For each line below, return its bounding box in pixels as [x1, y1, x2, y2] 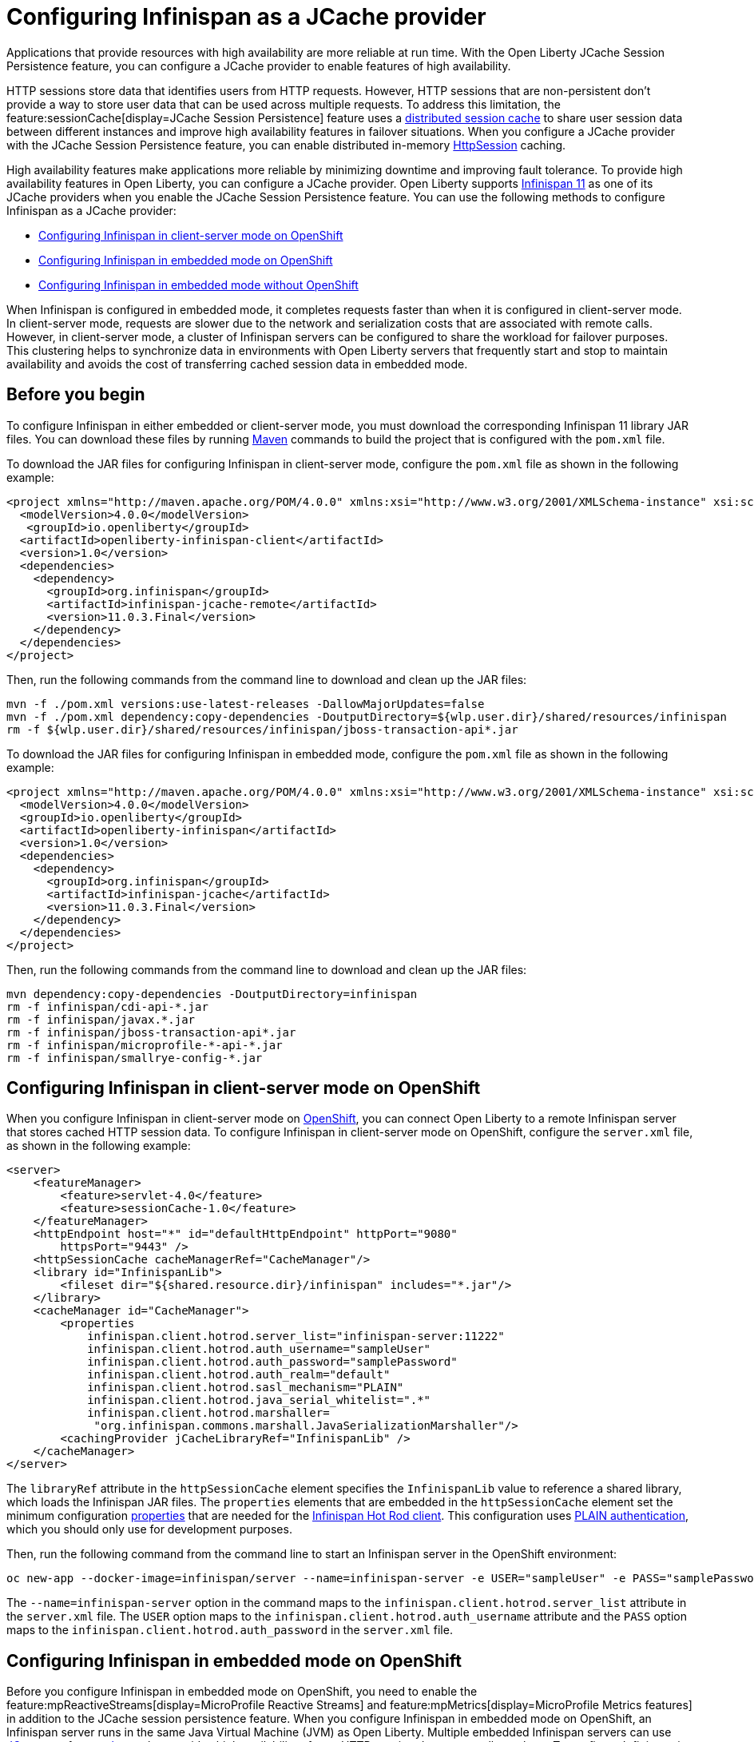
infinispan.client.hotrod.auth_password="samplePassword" [87, 1355, 458, 1369]
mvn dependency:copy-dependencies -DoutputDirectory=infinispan [6, 987, 418, 1000]
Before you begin [6, 384, 145, 405]
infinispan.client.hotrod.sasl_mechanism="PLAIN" [87, 1381, 404, 1394]
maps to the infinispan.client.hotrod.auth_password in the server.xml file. [6, 1623, 453, 1637]
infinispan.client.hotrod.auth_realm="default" [87, 1368, 391, 1382]
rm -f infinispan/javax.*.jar [6, 1012, 196, 1026]
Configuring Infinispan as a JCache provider [6, 3, 486, 30]
